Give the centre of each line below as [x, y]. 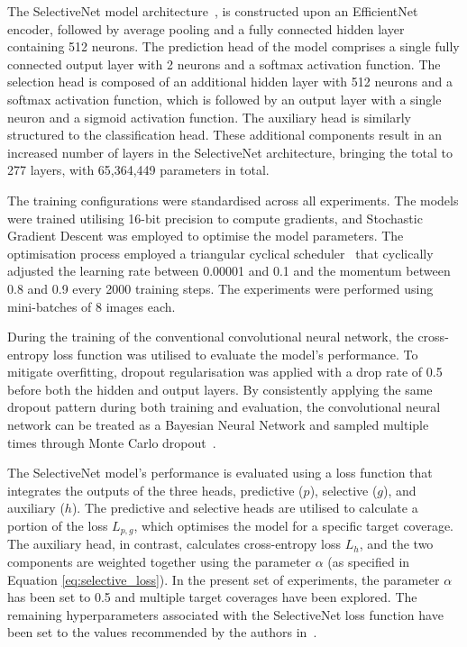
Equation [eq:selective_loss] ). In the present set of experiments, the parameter [224, 579]
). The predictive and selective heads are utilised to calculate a [245, 508]
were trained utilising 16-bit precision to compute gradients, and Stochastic [215, 218]
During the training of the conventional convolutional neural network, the [211, 337]
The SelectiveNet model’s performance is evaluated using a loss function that [220, 473]
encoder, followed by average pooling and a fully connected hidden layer [206, 28]
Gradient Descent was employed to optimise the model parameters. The [206, 236]
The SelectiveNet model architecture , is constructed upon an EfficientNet [213, 11]
